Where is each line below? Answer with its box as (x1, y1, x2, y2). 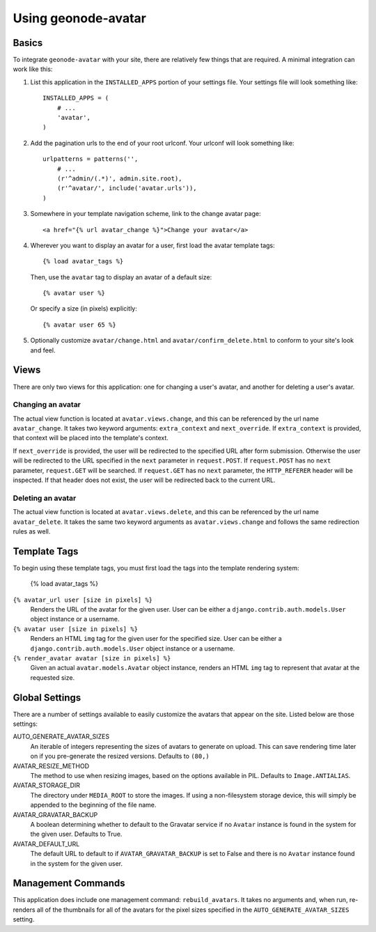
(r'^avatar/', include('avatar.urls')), (56, 185, 198, 192)
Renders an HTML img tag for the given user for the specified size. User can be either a (30, 635, 282, 643)
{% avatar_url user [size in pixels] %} (13, 596, 153, 604)
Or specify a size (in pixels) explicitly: (30, 304, 137, 313)
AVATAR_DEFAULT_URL (13, 839, 80, 848)
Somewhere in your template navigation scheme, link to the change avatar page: (30, 210, 261, 218)
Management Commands (13, 878, 125, 890)
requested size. (30, 673, 75, 682)
